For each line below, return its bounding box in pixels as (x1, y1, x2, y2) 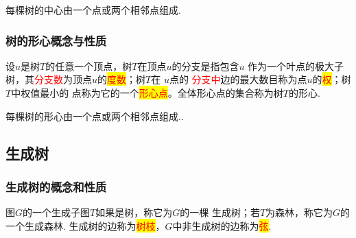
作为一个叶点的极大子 (248, 58, 344, 73)
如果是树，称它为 (95, 205, 173, 219)
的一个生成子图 (23, 205, 91, 219)
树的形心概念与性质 (5, 32, 107, 49)
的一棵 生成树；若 (180, 205, 260, 219)
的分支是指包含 (171, 58, 239, 73)
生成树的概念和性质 (5, 178, 107, 195)
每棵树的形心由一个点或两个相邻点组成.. (5, 108, 184, 123)
